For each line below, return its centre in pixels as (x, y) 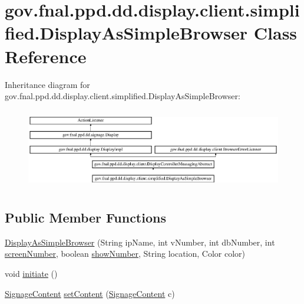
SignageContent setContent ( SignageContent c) (90, 293)
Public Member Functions (85, 217)
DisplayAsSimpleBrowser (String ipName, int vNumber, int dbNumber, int (140, 242)
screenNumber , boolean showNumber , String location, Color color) (125, 254)
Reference (46, 56)
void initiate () (31, 273)
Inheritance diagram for (47, 84)
